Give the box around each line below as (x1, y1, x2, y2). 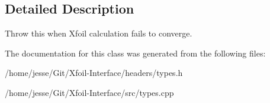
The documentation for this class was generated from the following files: (5, 46, 266, 59)
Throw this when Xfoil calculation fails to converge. (5, 27, 192, 39)
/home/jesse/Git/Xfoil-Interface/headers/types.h (5, 67, 183, 79)
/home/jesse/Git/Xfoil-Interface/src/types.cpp (5, 86, 174, 98)
